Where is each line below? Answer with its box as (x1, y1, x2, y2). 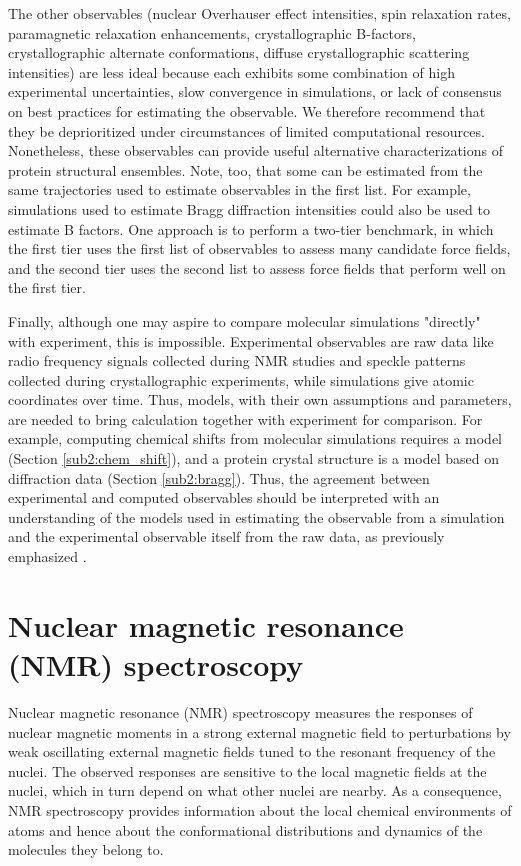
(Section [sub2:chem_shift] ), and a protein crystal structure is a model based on (8, 448, 500, 469)
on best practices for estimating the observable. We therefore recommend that (8, 100, 486, 121)
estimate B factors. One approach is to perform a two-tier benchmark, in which (8, 218, 494, 239)
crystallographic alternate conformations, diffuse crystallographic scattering (8, 42, 470, 63)
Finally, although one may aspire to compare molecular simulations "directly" (8, 310, 481, 331)
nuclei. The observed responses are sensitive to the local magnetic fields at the (8, 760, 487, 781)
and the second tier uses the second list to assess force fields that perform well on (8, 257, 506, 278)
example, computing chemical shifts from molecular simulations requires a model (8, 428, 503, 449)
